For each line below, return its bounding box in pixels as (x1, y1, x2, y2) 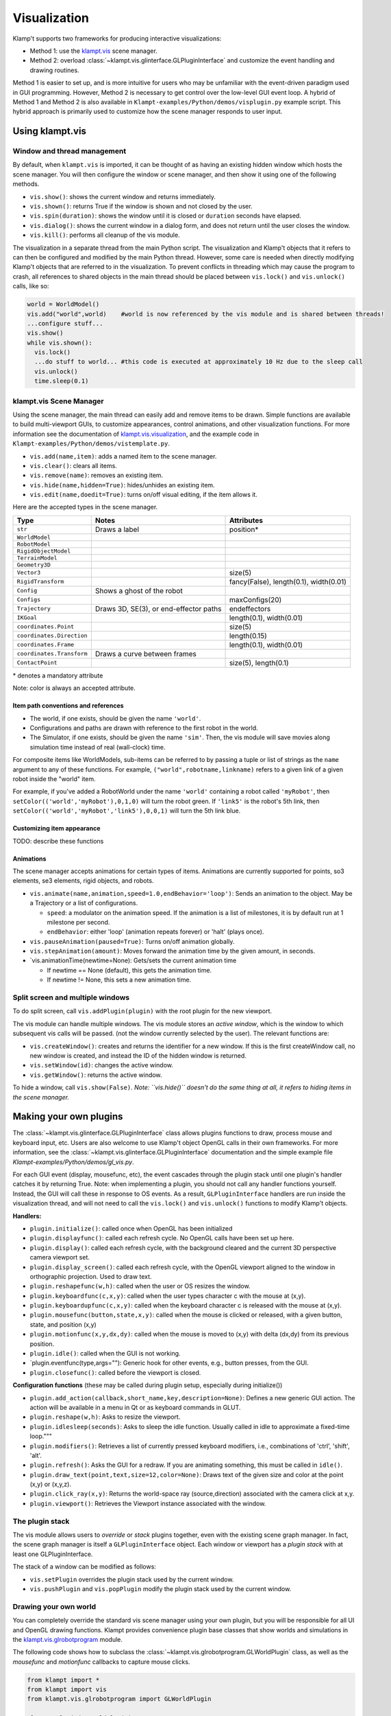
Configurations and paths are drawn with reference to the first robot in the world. (29, 724, 258, 732)
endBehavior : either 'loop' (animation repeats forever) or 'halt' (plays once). (47, 927, 264, 936)
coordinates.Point (16, 623, 75, 631)
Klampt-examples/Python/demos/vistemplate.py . (12, 439, 171, 448)
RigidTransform (16, 578, 64, 585)
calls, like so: (12, 282, 49, 290)
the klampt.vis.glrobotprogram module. (12, 1635, 123, 1643)
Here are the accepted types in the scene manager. (12, 503, 158, 511)
